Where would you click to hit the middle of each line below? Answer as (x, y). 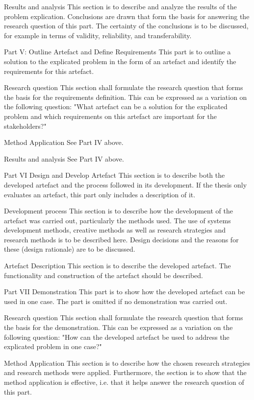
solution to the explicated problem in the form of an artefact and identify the (120, 61)
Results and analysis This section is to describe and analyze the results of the (120, 6)
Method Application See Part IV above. (64, 142)
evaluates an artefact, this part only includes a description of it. (100, 194)
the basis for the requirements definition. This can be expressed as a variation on (126, 97)
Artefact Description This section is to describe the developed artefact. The (117, 266)
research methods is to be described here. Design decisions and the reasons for (121, 239)
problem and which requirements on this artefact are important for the (111, 116)
